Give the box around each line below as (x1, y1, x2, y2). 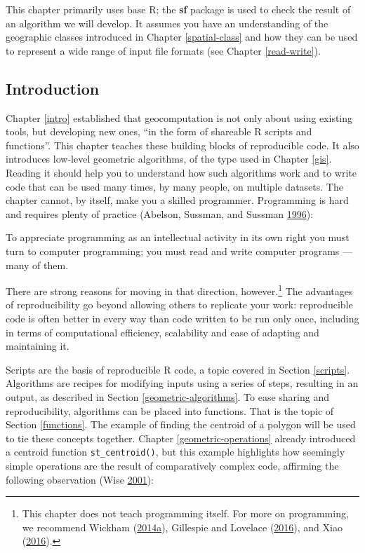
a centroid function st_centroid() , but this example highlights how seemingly (6, 444, 345, 459)
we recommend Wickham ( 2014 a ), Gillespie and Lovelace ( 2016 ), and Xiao (22, 519, 343, 534)
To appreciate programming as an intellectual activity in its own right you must (6, 230, 350, 245)
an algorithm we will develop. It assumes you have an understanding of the (6, 15, 328, 30)
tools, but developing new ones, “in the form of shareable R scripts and (6, 124, 312, 139)
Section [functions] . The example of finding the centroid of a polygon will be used (6, 417, 356, 432)
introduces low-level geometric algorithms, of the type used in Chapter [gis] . (6, 151, 332, 166)
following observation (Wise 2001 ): (6, 472, 154, 486)
